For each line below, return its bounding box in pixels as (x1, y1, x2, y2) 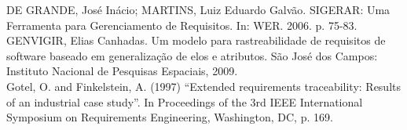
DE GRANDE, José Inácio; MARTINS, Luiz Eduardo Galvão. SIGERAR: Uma (6, 2, 390, 17)
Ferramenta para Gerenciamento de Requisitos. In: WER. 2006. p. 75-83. (6, 16, 357, 33)
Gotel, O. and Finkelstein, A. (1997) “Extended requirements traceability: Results (6, 78, 401, 94)
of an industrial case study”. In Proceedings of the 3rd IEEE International (6, 93, 363, 110)
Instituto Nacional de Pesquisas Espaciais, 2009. (6, 63, 238, 79)
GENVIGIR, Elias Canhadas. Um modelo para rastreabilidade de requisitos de (6, 32, 386, 49)
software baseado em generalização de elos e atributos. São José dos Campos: (6, 47, 378, 63)
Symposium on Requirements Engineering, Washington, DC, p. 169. (6, 109, 333, 125)
